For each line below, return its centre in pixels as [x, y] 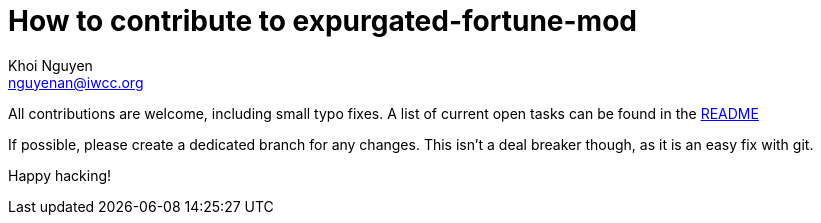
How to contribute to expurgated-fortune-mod [322, 21]
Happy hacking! [60, 175]
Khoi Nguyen [50, 65]
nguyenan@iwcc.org [76, 82]
